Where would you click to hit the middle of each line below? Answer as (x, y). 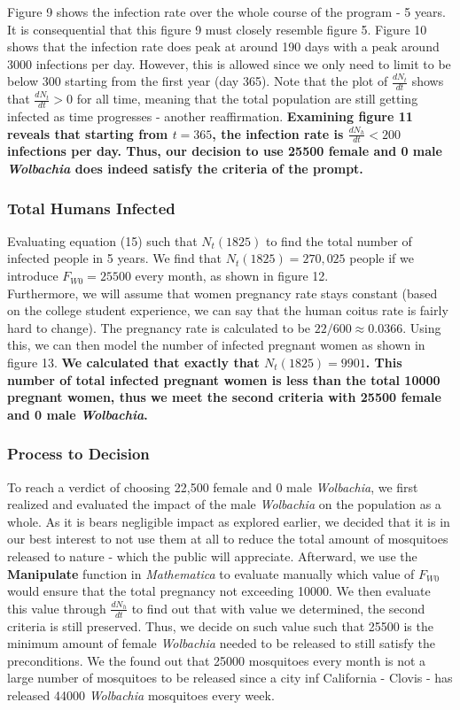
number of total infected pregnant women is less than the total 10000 (224, 379)
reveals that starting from (88, 133)
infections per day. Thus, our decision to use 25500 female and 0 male (225, 151)
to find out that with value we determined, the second (278, 608)
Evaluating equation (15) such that (102, 240)
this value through (57, 608)
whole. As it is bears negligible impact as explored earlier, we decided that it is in (229, 521)
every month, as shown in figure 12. (232, 276)
